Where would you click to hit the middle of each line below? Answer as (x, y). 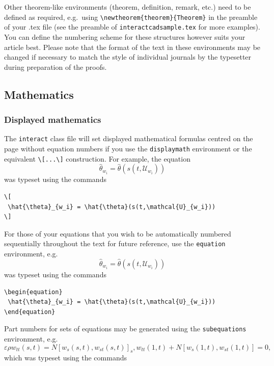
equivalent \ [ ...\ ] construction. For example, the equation (97, 158)
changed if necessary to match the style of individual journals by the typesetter (128, 57)
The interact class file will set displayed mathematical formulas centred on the (129, 138)
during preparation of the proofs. (56, 67)
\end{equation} (30, 312)
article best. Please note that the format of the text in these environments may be (132, 47)
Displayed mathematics (53, 119)
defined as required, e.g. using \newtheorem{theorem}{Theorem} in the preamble (131, 17)
